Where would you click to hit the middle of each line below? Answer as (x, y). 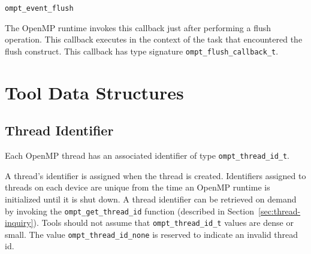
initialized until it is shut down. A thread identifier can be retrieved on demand (151, 199)
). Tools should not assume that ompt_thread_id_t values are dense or (163, 223)
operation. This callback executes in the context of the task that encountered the (154, 39)
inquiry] (19, 223)
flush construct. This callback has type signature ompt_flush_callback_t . (142, 51)
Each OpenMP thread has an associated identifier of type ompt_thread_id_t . (147, 155)
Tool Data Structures (94, 92)
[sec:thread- (280, 211)
